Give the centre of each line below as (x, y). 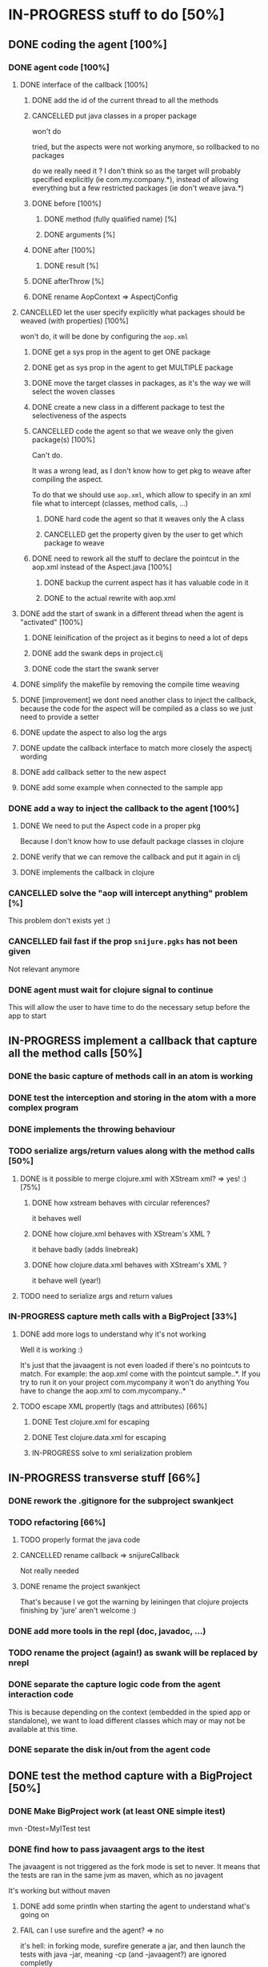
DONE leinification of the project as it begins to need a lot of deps (140, 637)
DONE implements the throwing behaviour (92, 1130)
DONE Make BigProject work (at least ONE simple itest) (117, 1811)
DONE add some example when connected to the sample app (121, 787)
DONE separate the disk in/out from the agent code (109, 1750)
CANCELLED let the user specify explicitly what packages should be (132, 312)
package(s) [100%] (64, 440)
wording (34, 756)
